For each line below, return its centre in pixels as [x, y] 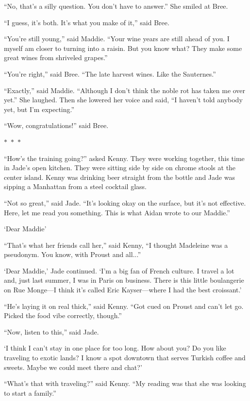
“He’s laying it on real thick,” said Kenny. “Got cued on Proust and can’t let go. [124, 306]
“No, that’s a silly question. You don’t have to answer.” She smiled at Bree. [116, 6]
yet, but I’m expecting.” [39, 109]
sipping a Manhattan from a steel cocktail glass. [75, 186]
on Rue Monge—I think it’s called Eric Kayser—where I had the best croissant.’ [123, 290]
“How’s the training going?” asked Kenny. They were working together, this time [124, 158]
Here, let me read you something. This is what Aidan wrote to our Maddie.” [117, 212]
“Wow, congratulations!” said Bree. [56, 125]
